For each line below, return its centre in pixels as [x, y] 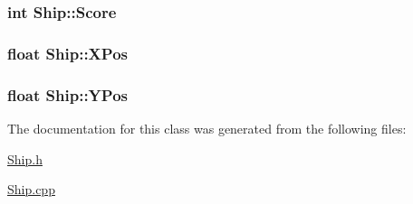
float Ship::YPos [67, 94]
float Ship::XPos [67, 53]
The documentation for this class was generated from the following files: [207, 128]
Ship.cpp [31, 189]
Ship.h [25, 158]
